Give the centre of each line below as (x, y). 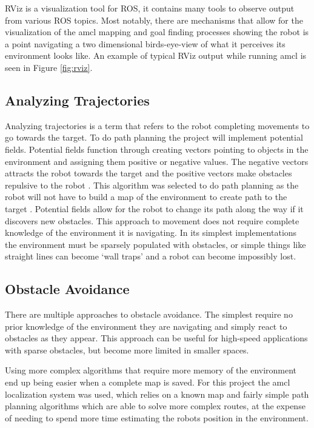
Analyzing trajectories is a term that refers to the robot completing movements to (157, 125)
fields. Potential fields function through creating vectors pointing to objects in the (157, 149)
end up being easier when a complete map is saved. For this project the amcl (148, 382)
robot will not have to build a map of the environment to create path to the (146, 197)
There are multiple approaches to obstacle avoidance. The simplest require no (149, 314)
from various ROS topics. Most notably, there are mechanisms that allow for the (154, 20)
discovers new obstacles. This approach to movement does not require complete (152, 220)
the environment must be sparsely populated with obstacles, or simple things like (155, 244)
